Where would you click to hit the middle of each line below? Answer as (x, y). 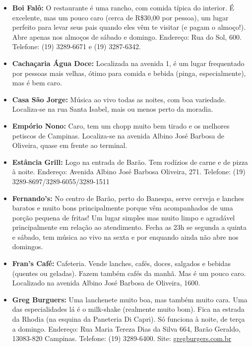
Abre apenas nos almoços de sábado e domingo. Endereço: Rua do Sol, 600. (127, 36)
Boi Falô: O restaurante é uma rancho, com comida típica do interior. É (123, 7)
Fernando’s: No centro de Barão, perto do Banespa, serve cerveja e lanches (128, 198)
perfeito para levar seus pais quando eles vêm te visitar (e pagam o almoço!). (129, 27)
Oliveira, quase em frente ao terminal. (70, 145)
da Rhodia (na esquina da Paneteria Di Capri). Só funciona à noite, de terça (128, 319)
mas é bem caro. (37, 83)
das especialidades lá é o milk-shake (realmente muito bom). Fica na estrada (128, 309)
